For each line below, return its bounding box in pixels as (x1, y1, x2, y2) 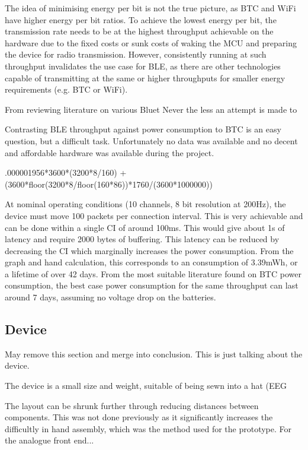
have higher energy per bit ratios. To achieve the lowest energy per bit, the (5, 13, 277, 26)
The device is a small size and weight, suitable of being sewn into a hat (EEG (5, 379, 287, 392)
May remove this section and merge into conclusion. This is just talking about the (5, 347, 303, 360)
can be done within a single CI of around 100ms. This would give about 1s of (5, 221, 285, 233)
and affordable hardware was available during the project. (5, 146, 214, 159)
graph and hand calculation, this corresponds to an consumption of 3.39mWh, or (5, 256, 298, 268)
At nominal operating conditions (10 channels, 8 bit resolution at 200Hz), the (5, 198, 286, 210)
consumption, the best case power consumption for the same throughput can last (5, 279, 299, 291)
